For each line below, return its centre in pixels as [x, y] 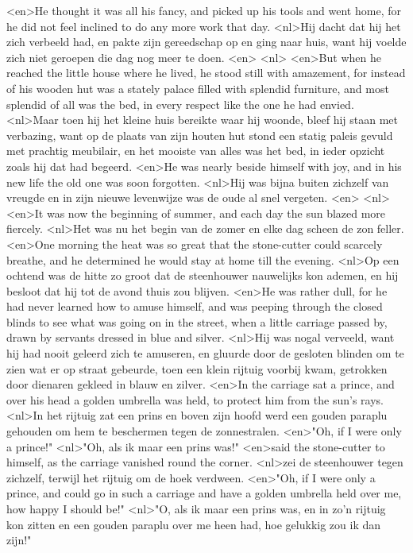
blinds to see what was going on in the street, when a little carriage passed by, [197, 321]
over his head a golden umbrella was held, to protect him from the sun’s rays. [195, 399]
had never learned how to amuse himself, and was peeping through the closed [195, 306]
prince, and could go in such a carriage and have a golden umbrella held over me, [204, 493]
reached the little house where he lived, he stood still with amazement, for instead [206, 73]
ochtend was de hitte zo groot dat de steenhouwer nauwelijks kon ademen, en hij [203, 275]
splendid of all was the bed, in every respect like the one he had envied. [180, 104]
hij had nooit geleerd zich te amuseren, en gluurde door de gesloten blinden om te [205, 353]
